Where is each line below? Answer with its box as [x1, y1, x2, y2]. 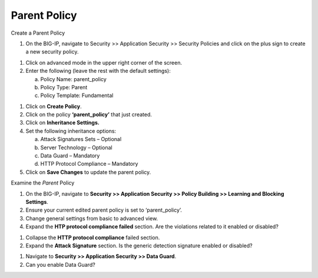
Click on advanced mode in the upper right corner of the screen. [25, 59, 183, 66]
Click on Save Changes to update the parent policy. [25, 168, 151, 176]
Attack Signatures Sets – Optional [40, 136, 122, 143]
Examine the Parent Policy [11, 179, 75, 186]
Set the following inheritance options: [25, 127, 117, 135]
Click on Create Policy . [25, 103, 82, 110]
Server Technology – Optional [40, 144, 112, 151]
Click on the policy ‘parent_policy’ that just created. [25, 111, 153, 118]
